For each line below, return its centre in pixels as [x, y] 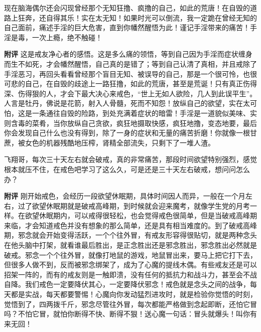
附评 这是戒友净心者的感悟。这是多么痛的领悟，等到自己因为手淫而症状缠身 [128, 54]
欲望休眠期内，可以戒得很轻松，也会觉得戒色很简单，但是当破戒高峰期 [141, 215]
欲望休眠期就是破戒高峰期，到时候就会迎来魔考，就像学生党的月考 [141, 205]
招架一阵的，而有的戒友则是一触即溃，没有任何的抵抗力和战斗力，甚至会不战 [130, 274]
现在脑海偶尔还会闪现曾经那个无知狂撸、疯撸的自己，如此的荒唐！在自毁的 [127, 8]
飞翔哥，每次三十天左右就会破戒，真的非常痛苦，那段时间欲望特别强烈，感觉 [130, 159]
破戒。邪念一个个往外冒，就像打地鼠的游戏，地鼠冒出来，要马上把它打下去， [130, 255]
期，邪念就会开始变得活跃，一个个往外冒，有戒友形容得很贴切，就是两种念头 [130, 235]
